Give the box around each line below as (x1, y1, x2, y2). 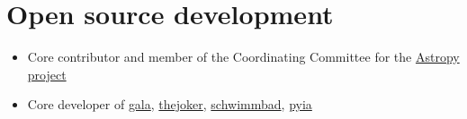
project (27, 64, 67, 83)
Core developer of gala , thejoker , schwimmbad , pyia (27, 95, 312, 114)
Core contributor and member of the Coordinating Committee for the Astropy (27, 47, 460, 66)
